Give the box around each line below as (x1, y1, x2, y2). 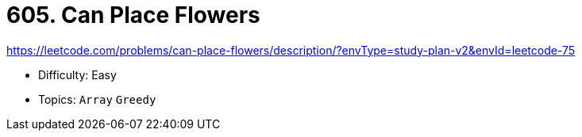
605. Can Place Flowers (6, 2, 260, 29)
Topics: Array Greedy (38, 92, 156, 106)
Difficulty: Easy (38, 67, 117, 82)
